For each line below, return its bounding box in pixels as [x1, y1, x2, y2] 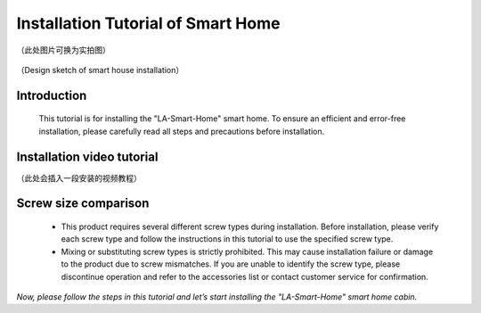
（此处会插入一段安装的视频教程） [16, 172, 142, 183]
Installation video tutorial [16, 149, 159, 164]
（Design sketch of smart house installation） [16, 64, 184, 75]
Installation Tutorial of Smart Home [16, 13, 281, 33]
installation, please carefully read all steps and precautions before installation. [38, 126, 325, 136]
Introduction [16, 87, 87, 103]
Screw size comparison [16, 196, 150, 211]
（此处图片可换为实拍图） [16, 45, 110, 55]
